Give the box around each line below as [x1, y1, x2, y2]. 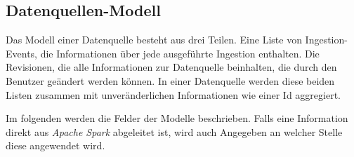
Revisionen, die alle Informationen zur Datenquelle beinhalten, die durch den [6, 60, 337, 74]
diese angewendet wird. [6, 138, 105, 153]
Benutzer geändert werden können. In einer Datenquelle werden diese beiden [6, 73, 335, 88]
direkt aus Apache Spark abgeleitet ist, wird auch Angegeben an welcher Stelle [6, 124, 343, 139]
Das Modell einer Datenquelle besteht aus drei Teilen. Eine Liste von [6, 32, 302, 47]
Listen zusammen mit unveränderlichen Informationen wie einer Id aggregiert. [6, 87, 341, 102]
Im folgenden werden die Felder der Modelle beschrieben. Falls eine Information [6, 111, 348, 125]
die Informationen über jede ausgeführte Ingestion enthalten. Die [40, 46, 320, 60]
